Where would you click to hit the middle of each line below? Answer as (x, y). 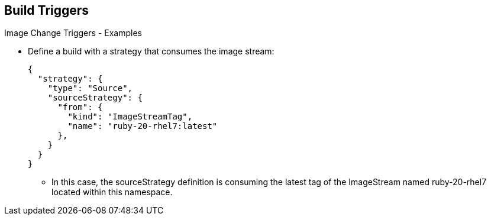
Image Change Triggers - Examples (73, 33)
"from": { (80, 107)
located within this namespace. (112, 192)
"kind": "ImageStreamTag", (130, 117)
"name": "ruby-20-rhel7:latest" (143, 126)
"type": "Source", (90, 88)
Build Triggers (47, 10)
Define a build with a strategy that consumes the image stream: (151, 51)
